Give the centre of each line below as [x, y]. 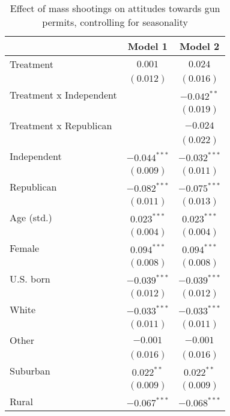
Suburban [30, 371]
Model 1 [148, 46]
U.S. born [30, 279]
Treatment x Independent [63, 95]
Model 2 [200, 46]
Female [25, 248]
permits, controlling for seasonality [115, 22]
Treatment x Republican [61, 125]
